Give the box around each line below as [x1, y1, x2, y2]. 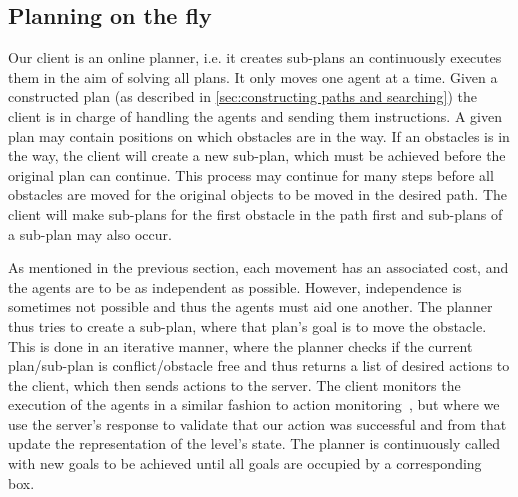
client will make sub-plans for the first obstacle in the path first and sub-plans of [8, 203, 503, 224]
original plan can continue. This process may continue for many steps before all [8, 164, 494, 185]
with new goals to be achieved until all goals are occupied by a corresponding [8, 453, 482, 474]
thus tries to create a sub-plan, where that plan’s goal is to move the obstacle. [8, 315, 487, 336]
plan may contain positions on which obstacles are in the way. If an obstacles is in [8, 125, 510, 146]
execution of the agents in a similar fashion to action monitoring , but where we [8, 394, 500, 415]
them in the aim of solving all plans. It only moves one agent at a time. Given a [8, 66, 498, 87]
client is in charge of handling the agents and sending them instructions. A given [8, 105, 502, 126]
